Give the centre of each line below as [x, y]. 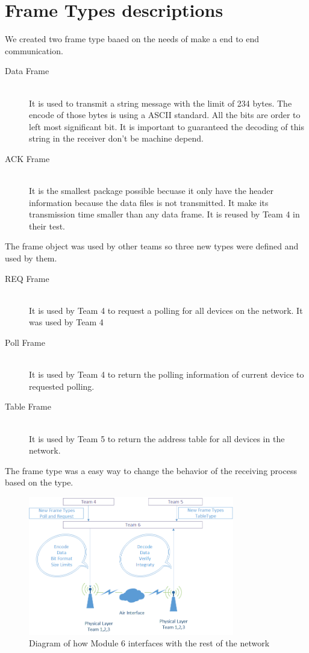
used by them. [31, 258]
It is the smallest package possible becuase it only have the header [151, 191]
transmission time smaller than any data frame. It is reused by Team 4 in [164, 214]
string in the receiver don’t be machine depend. [116, 138]
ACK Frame [27, 158]
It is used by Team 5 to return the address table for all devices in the [157, 438]
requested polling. [62, 386]
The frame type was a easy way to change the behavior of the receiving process [151, 470]
